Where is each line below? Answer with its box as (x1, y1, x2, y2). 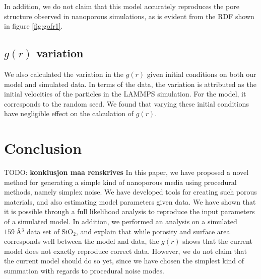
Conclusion (4, 138, 82, 158)
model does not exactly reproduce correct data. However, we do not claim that (4, 245, 247, 256)
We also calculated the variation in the (4, 68, 123, 79)
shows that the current (182, 236, 252, 246)
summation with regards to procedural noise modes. (4, 265, 164, 276)
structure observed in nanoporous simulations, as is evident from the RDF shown (4, 11, 254, 21)
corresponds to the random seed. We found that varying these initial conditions (4, 98, 249, 109)
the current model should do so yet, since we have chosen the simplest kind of (4, 255, 244, 266)
